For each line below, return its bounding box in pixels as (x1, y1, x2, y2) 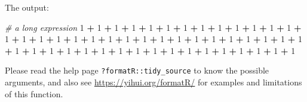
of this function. (5, 87, 63, 100)
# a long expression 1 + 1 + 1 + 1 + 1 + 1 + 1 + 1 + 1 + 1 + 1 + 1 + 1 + (5, 21, 302, 33)
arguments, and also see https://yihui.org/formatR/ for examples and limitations (5, 76, 302, 88)
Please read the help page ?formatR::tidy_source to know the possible (5, 64, 269, 76)
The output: (5, 1, 49, 13)
